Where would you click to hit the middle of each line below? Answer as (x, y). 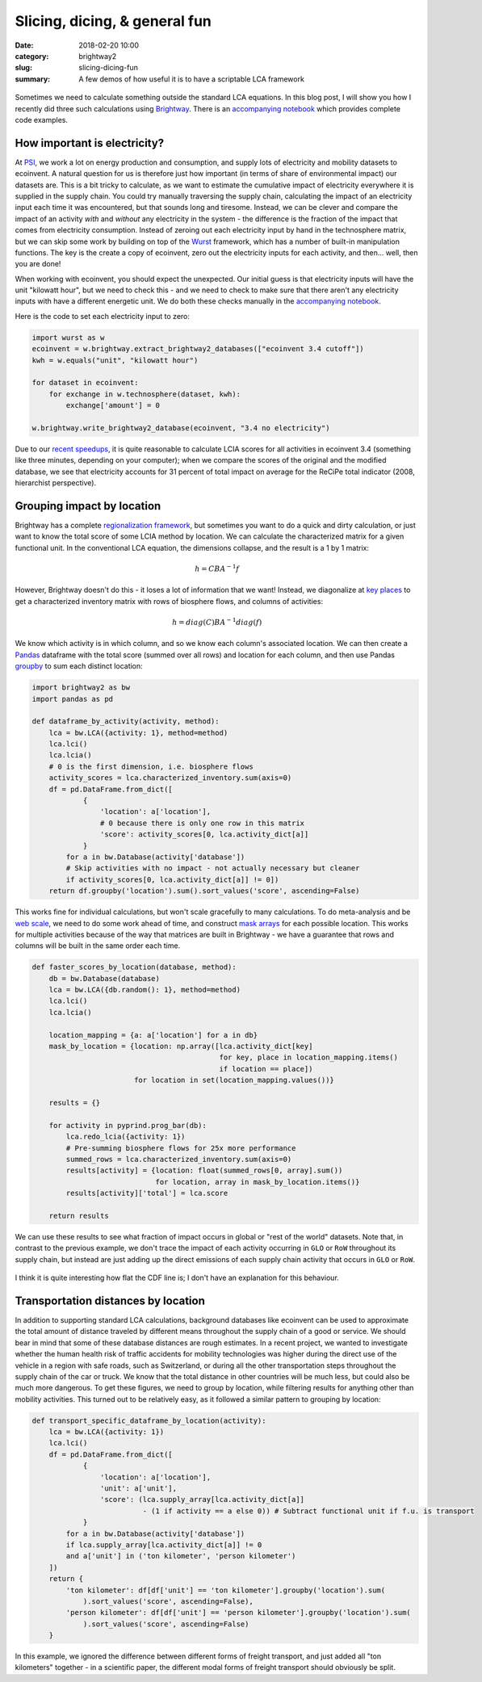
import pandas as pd (72, 699)
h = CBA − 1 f (217, 568)
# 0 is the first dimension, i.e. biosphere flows (151, 766)
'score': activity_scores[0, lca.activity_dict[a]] (204, 835)
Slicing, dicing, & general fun (113, 21)
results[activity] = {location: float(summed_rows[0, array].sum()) (204, 1170)
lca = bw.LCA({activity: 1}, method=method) (138, 732)
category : (32, 56)
